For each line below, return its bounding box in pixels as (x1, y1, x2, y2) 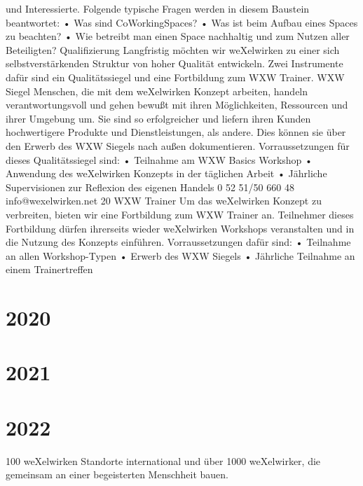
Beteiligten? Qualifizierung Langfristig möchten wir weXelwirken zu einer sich (6, 42, 340, 57)
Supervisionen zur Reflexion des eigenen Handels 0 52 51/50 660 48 (6, 179, 294, 194)
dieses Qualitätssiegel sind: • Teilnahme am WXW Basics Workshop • (6, 152, 313, 167)
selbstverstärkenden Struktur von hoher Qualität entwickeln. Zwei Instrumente (6, 56, 343, 71)
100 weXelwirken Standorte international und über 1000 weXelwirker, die (6, 453, 321, 468)
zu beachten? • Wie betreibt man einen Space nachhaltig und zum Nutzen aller (6, 29, 350, 43)
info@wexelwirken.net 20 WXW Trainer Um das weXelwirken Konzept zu (6, 193, 322, 208)
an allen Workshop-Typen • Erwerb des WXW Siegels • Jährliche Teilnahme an (6, 248, 355, 263)
